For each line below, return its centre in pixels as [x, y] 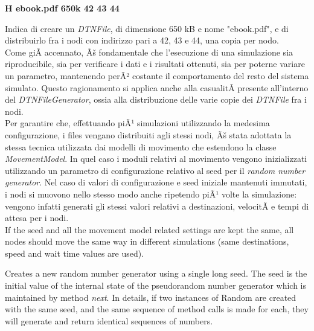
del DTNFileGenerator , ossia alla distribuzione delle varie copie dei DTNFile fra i [156, 99]
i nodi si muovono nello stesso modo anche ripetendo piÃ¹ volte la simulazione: [151, 194]
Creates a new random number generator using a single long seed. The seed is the [156, 273]
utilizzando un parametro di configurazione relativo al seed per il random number [155, 170]
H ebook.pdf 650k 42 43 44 [62, 8]
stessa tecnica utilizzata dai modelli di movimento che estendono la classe [141, 146]
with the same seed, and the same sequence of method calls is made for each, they [157, 309]
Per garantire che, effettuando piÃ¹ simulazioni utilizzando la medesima [137, 123]
